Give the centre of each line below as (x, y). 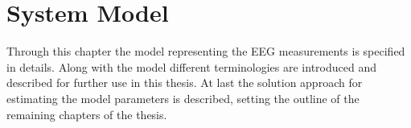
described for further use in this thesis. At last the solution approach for (185, 83)
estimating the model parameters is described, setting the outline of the (183, 98)
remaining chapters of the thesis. (87, 114)
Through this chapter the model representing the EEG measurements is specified (206, 51)
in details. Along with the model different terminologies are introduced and (191, 66)
